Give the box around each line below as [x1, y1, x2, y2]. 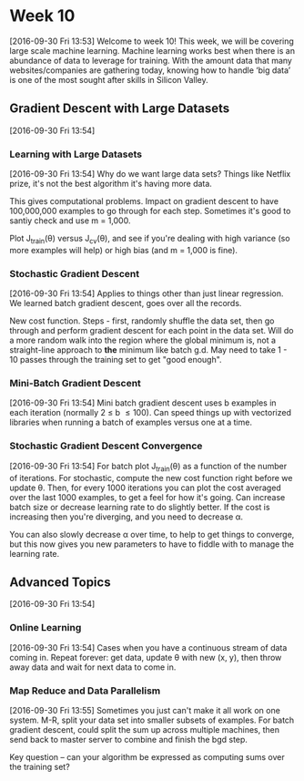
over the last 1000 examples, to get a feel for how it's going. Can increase [9, 491, 286, 502]
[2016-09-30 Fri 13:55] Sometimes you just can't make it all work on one [9, 704, 280, 715]
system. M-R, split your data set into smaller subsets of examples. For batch [9, 714, 295, 725]
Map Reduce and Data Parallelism [9, 684, 161, 697]
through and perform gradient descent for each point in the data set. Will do [9, 325, 294, 336]
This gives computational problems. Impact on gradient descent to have [9, 196, 279, 207]
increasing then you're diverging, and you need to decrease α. [9, 511, 244, 522]
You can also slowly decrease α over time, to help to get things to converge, [9, 529, 295, 540]
